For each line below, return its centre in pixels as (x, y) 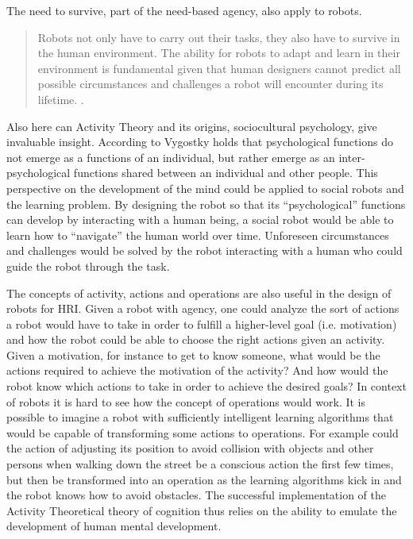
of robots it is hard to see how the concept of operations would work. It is (186, 401)
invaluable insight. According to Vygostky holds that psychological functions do (200, 142)
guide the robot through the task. (88, 266)
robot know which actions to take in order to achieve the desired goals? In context (206, 386)
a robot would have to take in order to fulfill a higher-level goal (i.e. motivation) (202, 323)
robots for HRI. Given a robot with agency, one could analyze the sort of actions (203, 308)
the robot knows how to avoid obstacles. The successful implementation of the (197, 495)
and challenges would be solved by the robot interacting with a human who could (205, 250)
